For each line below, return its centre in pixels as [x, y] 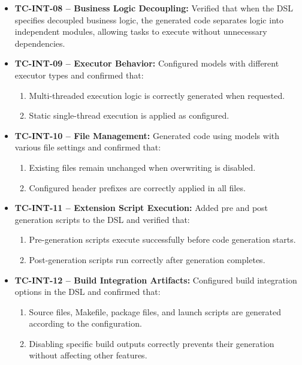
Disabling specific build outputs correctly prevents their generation [152, 343]
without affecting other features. [88, 355]
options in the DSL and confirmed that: [87, 292]
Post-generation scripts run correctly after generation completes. [147, 259]
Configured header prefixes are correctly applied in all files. [137, 187]
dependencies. [40, 43]
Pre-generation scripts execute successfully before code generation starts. [162, 239]
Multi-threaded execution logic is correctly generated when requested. [157, 95]
